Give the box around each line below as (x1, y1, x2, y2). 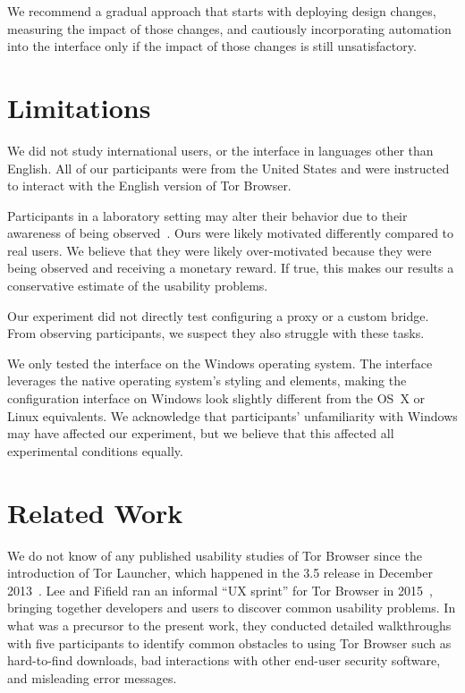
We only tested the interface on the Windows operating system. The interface (7, 353, 433, 372)
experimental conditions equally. (7, 441, 183, 460)
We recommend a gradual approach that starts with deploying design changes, (7, 2, 436, 20)
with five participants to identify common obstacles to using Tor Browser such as (7, 633, 452, 652)
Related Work (7, 494, 183, 530)
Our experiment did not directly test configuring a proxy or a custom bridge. (7, 306, 429, 325)
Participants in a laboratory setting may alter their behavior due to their (7, 206, 408, 224)
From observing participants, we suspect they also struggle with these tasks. (7, 324, 425, 342)
